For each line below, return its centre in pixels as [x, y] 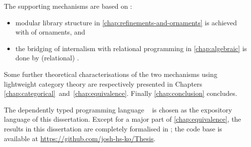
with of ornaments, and [50, 32]
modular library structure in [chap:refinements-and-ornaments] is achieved [126, 22]
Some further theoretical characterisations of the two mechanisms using [111, 74]
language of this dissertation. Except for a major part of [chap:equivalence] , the [123, 119]
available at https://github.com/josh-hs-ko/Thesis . [80, 138]
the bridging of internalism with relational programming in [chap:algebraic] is [131, 48]
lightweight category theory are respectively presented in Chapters [103, 83]
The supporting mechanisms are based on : [68, 6]
